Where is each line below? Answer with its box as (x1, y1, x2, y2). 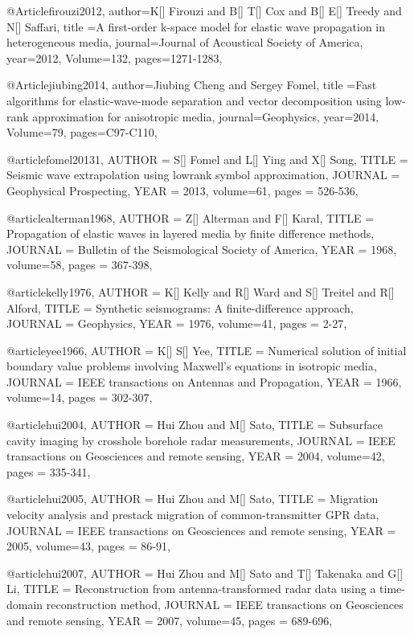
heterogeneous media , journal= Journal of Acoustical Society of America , (6, 34, 363, 51)
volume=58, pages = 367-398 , (6, 256, 153, 273)
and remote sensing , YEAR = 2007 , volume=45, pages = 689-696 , (6, 612, 333, 628)
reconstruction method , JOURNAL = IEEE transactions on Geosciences (46, 596, 404, 612)
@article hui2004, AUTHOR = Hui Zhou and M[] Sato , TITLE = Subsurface (6, 416, 383, 433)
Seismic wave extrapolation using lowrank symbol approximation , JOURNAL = (6, 166, 400, 183)
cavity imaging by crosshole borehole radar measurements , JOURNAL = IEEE (6, 432, 396, 448)
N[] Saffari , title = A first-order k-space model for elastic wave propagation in (6, 18, 386, 35)
